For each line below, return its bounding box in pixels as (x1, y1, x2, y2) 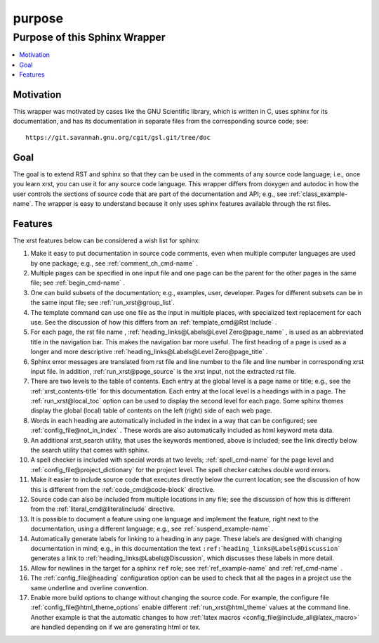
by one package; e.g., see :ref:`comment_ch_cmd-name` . (30, 259, 198, 267)
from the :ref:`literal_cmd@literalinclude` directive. (30, 505, 175, 513)
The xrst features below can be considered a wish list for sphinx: (13, 236, 200, 245)
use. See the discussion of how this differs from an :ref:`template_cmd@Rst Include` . (30, 318, 277, 326)
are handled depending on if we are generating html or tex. (30, 623, 201, 632)
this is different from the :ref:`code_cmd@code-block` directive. (30, 485, 215, 493)
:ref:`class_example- (288, 190, 348, 198)
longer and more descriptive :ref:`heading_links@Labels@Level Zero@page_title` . (30, 348, 268, 356)
